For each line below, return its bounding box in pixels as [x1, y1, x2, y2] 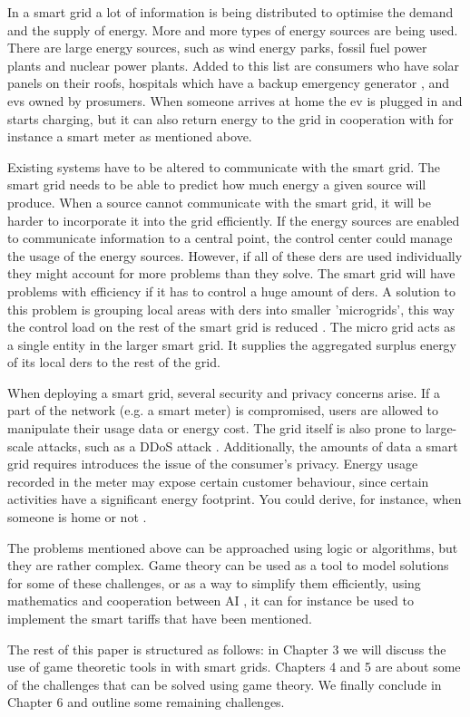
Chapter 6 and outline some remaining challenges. [7, 693, 285, 712]
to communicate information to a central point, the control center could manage [7, 228, 453, 247]
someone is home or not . [7, 508, 147, 527]
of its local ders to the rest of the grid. [7, 353, 220, 372]
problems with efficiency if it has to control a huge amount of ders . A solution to [7, 281, 455, 300]
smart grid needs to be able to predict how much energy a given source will [7, 175, 426, 194]
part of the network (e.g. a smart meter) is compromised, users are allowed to [7, 401, 439, 420]
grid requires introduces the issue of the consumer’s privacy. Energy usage [7, 454, 418, 473]
